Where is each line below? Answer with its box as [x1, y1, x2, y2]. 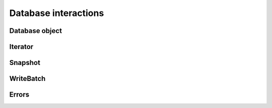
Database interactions [9, 7, 104, 18]
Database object [9, 26, 62, 35]
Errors [9, 90, 30, 99]
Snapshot [9, 58, 40, 67]
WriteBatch [9, 74, 46, 83]
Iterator [9, 42, 34, 51]
